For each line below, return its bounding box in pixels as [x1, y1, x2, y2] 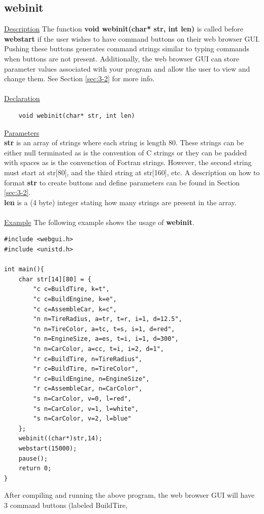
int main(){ [4, 266, 44, 273]
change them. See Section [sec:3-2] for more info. [4, 73, 155, 84]
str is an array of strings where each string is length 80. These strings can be [4, 137, 244, 148]
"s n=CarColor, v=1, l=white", [33, 405, 139, 412]
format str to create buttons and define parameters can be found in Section [4, 177, 240, 187]
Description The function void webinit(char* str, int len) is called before [4, 23, 244, 34]
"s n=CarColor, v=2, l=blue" [33, 415, 131, 423]
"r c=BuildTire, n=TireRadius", [33, 355, 143, 363]
